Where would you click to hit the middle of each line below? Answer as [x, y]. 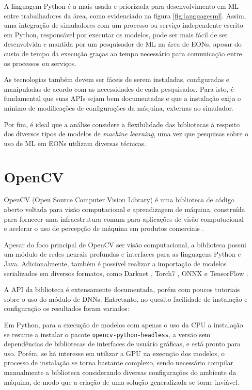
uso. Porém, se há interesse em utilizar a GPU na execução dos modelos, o [114, 353]
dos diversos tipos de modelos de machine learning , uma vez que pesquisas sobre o [126, 134]
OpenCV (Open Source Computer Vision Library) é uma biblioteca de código [119, 200]
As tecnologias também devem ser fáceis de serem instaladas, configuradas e [117, 79]
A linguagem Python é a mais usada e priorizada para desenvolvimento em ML [121, 6]
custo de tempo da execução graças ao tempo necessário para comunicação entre [123, 53]
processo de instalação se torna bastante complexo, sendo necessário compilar [119, 363]
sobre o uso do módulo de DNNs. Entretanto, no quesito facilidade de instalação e [126, 299]
